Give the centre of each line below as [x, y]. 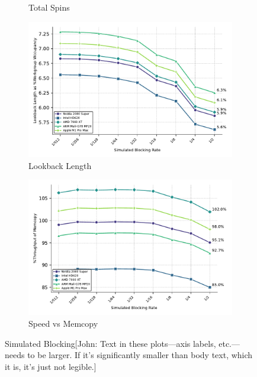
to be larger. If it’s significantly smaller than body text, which [140, 355]
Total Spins [49, 7]
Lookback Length [60, 165]
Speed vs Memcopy [63, 324]
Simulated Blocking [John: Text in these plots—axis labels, [110, 343]
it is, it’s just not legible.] [51, 366]
